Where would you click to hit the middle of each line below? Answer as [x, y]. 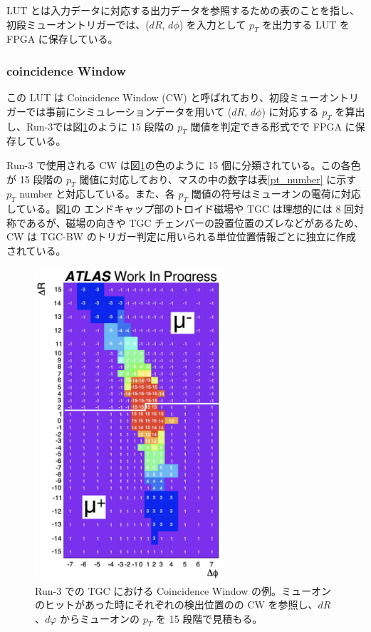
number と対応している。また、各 [97, 194]
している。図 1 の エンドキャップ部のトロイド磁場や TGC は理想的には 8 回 [181, 209]
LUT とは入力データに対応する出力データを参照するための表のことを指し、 [183, 10]
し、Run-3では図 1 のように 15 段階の [90, 126]
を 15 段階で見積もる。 [209, 618]
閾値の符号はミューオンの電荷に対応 [276, 194]
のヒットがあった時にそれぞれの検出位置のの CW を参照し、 [177, 605]
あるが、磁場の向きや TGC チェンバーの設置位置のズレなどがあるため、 [195, 222]
